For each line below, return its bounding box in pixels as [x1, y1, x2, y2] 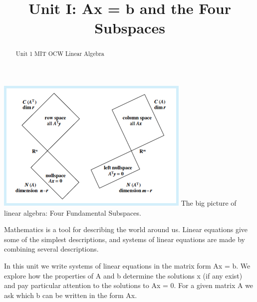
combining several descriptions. [4, 244, 99, 254]
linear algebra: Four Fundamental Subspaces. [4, 207, 141, 218]
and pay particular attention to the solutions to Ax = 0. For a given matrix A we [4, 280, 254, 291]
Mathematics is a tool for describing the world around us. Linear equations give [4, 224, 248, 235]
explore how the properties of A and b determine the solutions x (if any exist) [4, 270, 243, 281]
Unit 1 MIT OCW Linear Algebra [15, 49, 104, 58]
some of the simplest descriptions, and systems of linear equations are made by [4, 234, 245, 244]
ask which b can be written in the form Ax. [4, 290, 137, 300]
